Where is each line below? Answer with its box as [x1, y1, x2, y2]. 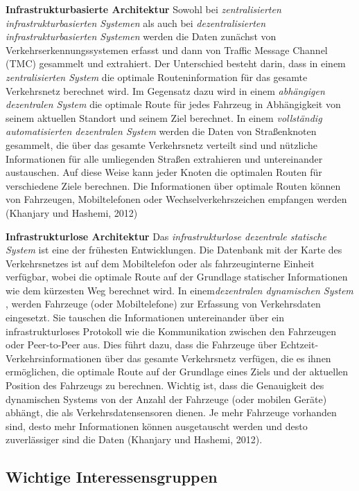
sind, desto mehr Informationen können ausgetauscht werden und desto [6, 418, 308, 433]
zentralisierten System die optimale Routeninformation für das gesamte [6, 69, 308, 84]
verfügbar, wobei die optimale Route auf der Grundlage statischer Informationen [6, 269, 348, 284]
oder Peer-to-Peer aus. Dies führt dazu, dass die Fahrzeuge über [6, 337, 277, 352]
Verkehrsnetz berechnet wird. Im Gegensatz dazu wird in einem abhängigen [6, 83, 325, 98]
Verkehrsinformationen [6, 350, 102, 365]
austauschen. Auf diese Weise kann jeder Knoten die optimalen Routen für [6, 165, 322, 179]
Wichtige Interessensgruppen [6, 466, 218, 488]
